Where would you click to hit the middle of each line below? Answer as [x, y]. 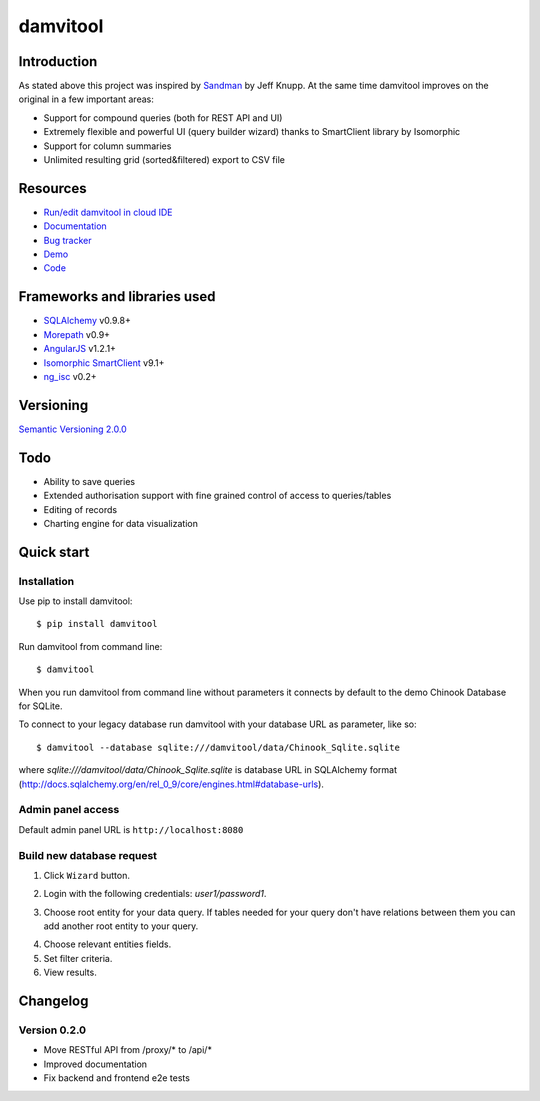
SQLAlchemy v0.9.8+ [87, 321]
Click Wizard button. [86, 875]
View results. [70, 972]
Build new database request [88, 855]
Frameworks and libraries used [117, 296]
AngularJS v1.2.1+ [80, 349]
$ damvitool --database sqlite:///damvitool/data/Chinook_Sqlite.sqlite [218, 747]
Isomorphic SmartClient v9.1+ [104, 362]
